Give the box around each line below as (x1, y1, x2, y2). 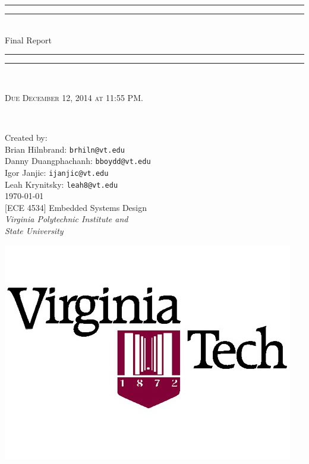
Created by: (5, 131, 48, 143)
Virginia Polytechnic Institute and (5, 213, 128, 225)
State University (5, 224, 64, 236)
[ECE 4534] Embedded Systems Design (5, 201, 147, 213)
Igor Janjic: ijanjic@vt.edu (5, 166, 109, 178)
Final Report (5, 33, 52, 46)
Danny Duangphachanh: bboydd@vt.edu (5, 154, 151, 167)
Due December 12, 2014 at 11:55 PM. (5, 91, 143, 103)
